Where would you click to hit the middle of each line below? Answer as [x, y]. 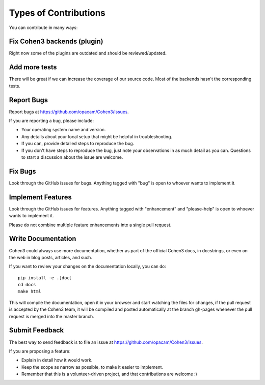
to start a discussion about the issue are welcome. [72, 157]
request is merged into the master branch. [52, 316]
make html [29, 292]
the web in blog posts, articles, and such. [51, 257]
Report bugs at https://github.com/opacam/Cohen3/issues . [69, 112]
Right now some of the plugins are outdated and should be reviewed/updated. [88, 53]
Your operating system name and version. [64, 130]
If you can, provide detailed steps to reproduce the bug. [78, 144]
